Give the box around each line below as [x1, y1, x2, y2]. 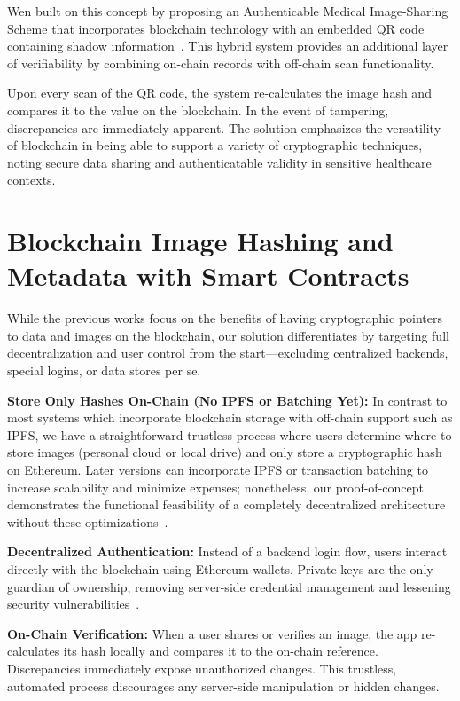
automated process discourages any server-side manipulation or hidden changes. [7, 676, 440, 695]
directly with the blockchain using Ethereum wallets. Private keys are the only [7, 559, 433, 578]
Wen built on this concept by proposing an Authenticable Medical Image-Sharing [7, 2, 448, 20]
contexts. [7, 170, 56, 189]
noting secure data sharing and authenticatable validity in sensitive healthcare [7, 153, 432, 171]
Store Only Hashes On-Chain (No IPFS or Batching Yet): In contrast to [7, 390, 448, 409]
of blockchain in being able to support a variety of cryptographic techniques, [7, 136, 423, 154]
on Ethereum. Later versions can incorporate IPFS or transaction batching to [7, 461, 428, 478]
